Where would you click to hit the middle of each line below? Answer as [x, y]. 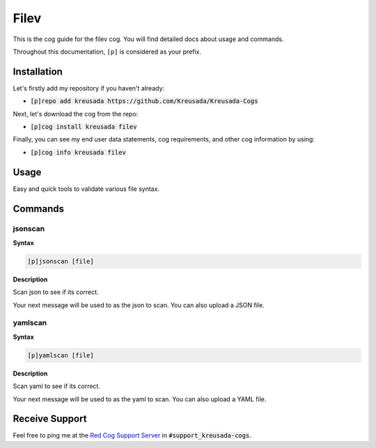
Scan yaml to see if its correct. [57, 386]
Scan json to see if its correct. [56, 292]
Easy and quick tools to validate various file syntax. [86, 189]
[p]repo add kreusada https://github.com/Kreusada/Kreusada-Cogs [144, 101]
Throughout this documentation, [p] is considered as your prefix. [107, 52]
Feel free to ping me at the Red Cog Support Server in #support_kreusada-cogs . [132, 435]
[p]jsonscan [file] [61, 261]
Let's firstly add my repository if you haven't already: [89, 88]
